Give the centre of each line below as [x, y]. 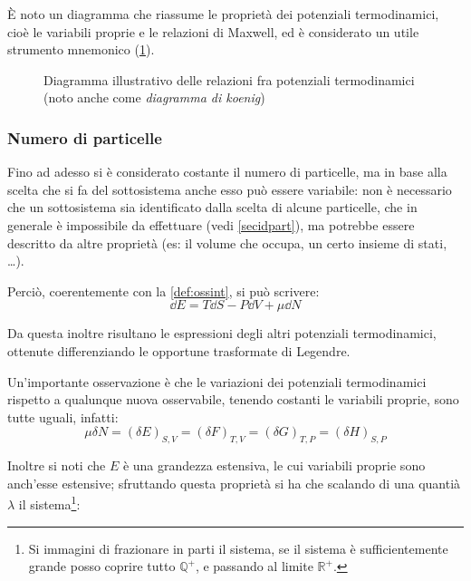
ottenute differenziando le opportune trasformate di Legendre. [179, 350]
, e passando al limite [254, 566]
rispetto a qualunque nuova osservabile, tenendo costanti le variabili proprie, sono [233, 399]
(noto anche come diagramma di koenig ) [154, 97]
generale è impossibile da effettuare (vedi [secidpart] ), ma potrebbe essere [211, 224]
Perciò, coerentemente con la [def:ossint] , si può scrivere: [163, 290]
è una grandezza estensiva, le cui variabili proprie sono [274, 465]
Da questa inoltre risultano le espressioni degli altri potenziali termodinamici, [222, 333]
